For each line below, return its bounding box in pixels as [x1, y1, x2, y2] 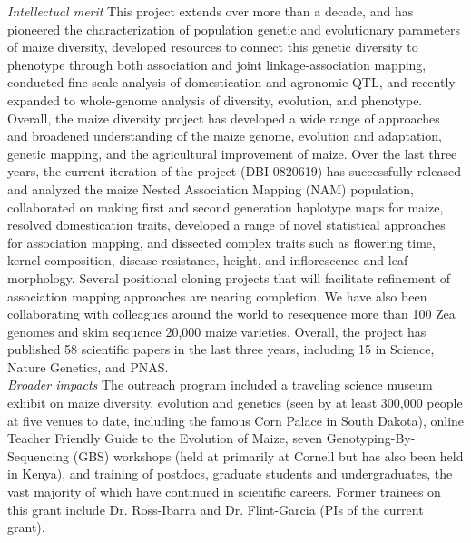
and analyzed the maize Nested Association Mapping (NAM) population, [7, 179, 414, 198]
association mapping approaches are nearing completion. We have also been [7, 286, 427, 305]
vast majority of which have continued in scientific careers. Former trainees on [7, 482, 441, 501]
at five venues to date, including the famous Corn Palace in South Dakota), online [7, 410, 465, 429]
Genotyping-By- [326, 429, 416, 448]
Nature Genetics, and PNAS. [7, 357, 169, 376]
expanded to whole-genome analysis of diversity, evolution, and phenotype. [7, 90, 423, 109]
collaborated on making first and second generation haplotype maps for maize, [7, 197, 444, 216]
